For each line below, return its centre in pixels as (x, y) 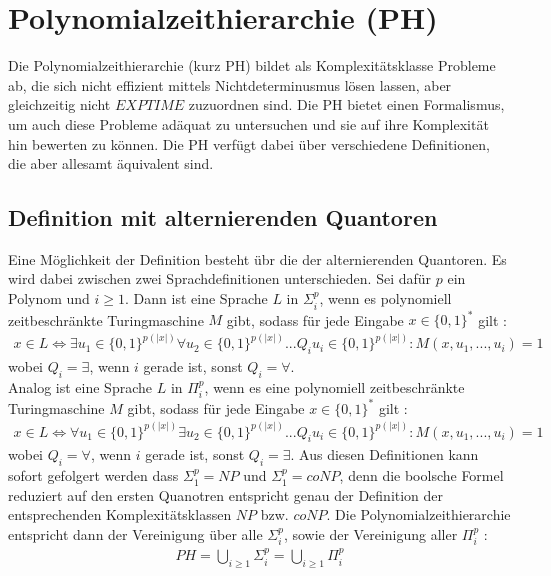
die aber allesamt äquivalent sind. (111, 163)
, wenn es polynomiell (385, 298)
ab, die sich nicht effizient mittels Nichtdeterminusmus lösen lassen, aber (230, 84)
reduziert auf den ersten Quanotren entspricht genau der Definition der (226, 494)
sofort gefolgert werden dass (93, 475)
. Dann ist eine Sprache (196, 298)
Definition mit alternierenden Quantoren (223, 217)
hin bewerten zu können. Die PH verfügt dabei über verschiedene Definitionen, (249, 143)
